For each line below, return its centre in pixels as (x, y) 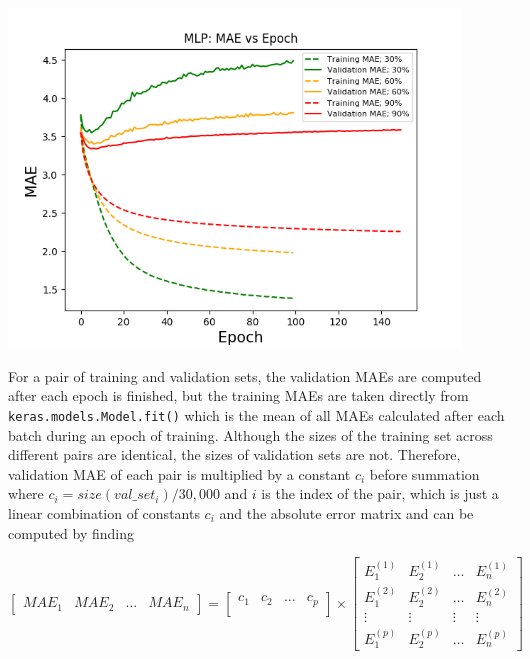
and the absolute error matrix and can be (346, 513)
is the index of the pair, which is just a (380, 493)
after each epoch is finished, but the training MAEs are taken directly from (238, 395)
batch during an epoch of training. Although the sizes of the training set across (250, 434)
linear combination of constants (104, 513)
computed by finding (71, 532)
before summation (424, 473)
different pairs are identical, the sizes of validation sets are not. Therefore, (234, 454)
